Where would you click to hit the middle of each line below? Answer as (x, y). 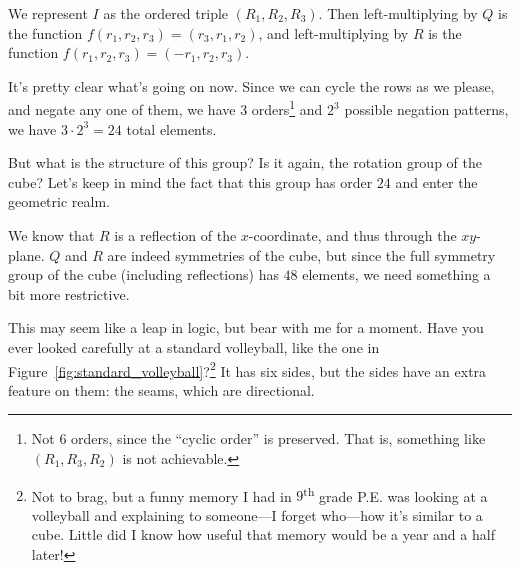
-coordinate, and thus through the (352, 235)
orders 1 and (287, 108)
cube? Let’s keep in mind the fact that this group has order (190, 181)
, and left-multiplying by (333, 32)
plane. (26, 254)
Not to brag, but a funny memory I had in (161, 495)
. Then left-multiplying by (398, 13)
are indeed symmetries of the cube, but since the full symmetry (301, 254)
